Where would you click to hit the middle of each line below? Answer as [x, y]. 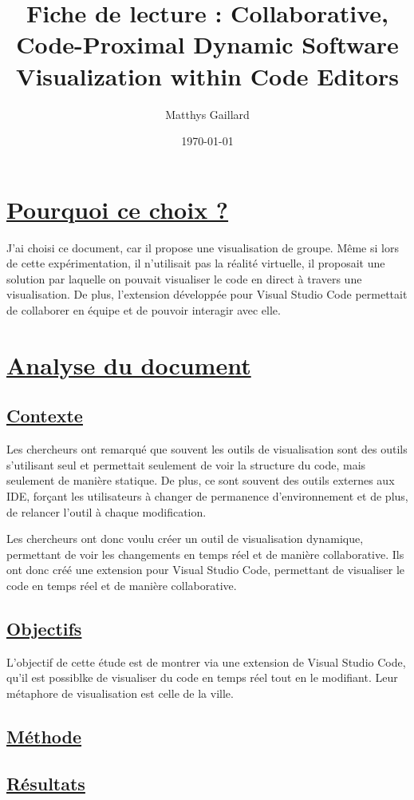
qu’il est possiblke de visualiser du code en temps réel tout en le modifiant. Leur [202, 677]
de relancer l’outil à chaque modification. [106, 511]
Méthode [44, 736]
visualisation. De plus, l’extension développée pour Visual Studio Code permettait [207, 294]
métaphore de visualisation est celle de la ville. [120, 693]
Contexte [45, 416]
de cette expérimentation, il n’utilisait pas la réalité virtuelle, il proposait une [196, 263]
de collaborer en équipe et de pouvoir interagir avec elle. [144, 310]
